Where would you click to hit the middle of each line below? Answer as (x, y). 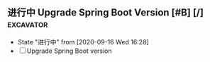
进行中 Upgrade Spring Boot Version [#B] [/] (106, 13)
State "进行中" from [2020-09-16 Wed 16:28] (83, 42)
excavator (28, 24)
